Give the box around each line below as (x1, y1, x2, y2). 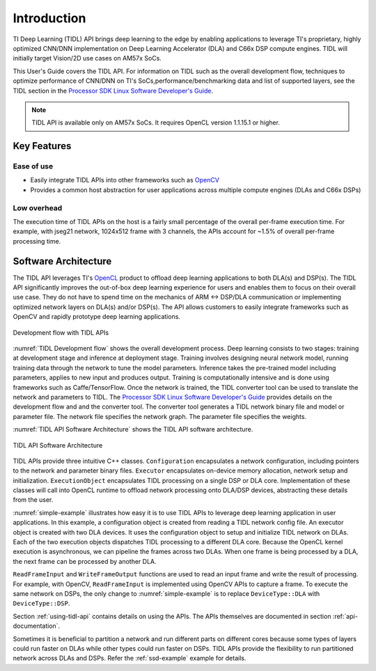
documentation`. (13, 622, 61, 630)
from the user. (13, 496, 54, 504)
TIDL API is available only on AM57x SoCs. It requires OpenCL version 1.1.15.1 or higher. (31, 118, 280, 127)
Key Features (13, 140, 72, 152)
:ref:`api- (332, 612, 358, 620)
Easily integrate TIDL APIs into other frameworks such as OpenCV (30, 176, 219, 184)
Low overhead (13, 203, 63, 212)
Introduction (13, 10, 86, 26)
